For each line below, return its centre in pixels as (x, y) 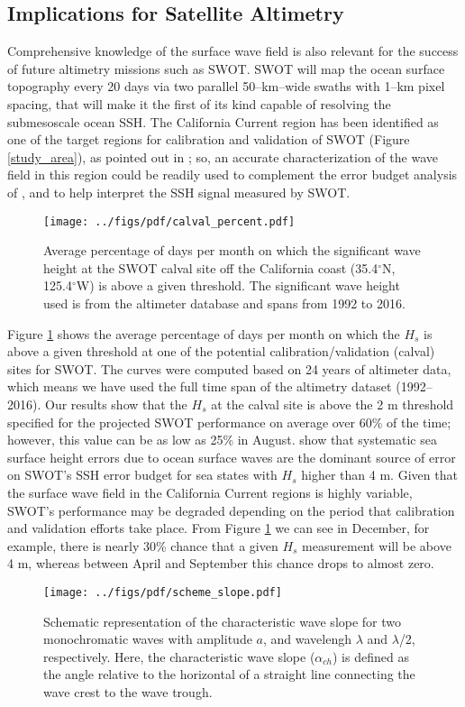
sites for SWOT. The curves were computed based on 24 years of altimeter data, (229, 368)
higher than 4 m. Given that (379, 475)
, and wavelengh (307, 639)
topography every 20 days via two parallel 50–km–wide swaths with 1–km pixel (226, 86)
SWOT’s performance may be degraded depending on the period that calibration (231, 510)
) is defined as (371, 656)
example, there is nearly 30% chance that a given (143, 545)
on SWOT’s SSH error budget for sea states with (142, 475)
